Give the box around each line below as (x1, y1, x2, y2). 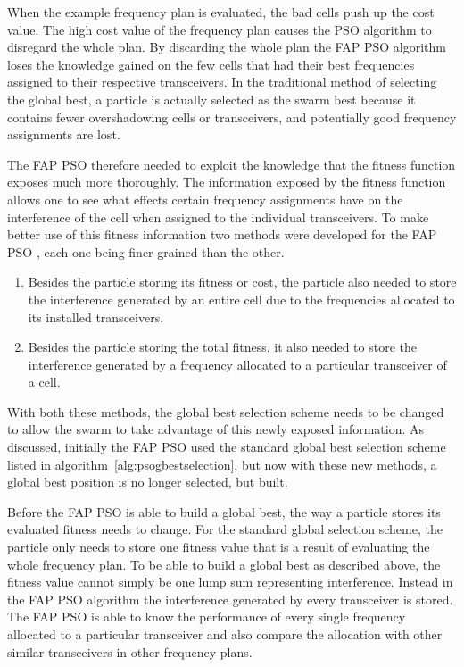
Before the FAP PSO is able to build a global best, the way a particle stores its (7, 502, 441, 521)
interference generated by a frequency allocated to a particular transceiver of (28, 354, 447, 373)
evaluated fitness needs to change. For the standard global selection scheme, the (7, 520, 443, 538)
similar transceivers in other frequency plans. (7, 642, 253, 661)
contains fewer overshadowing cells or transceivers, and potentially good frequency (7, 107, 457, 126)
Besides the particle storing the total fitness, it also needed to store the (28, 338, 417, 356)
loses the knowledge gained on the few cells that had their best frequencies (7, 54, 415, 73)
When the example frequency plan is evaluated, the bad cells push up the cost (7, 3, 435, 21)
